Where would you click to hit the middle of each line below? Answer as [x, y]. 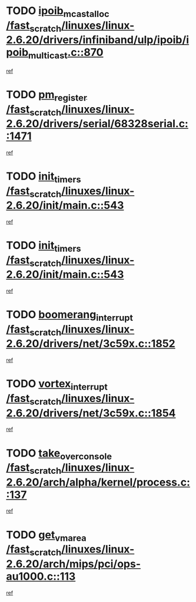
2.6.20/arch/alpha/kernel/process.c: [98, 482]
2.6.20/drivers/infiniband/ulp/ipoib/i [98, 40]
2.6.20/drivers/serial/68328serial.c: [97, 124]
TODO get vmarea [46, 536]
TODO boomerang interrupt [70, 315]
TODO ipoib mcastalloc [58, 12]
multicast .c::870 [66, 54]
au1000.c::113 [41, 576]
